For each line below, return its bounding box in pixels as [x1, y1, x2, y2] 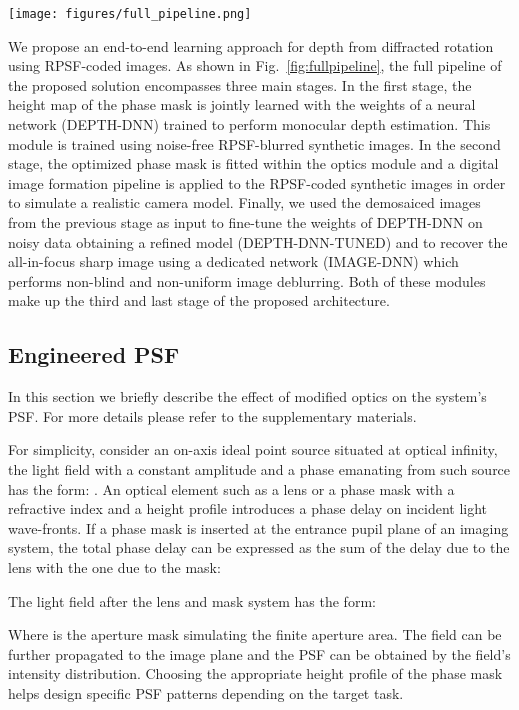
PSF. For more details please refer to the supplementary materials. [8, 405, 417, 426]
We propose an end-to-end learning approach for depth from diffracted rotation [8, 35, 494, 56]
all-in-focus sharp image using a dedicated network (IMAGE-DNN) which [8, 251, 459, 272]
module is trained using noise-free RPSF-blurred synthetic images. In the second [8, 133, 501, 154]
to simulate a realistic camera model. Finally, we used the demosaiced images [8, 192, 481, 213]
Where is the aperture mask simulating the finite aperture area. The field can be [8, 624, 502, 645]
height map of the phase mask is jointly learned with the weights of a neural [8, 94, 476, 115]
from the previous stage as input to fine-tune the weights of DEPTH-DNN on [8, 212, 483, 232]
